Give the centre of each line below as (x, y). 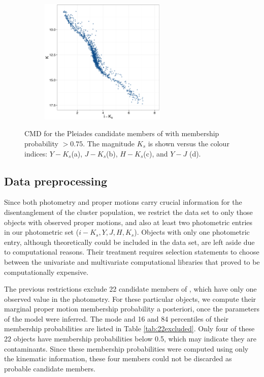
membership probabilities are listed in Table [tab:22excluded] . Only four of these (129, 328)
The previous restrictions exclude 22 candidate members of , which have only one (130, 289)
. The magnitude (109, 143)
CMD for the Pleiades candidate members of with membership (122, 133)
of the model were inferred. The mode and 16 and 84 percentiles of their (117, 318)
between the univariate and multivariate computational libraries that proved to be (132, 261)
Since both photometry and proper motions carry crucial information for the (123, 202)
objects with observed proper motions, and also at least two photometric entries (128, 222)
